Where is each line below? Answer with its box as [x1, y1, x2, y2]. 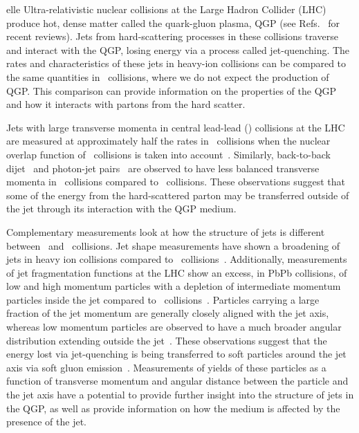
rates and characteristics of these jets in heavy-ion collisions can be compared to [6, 56, 347, 71]
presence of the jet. [6, 414, 86, 429]
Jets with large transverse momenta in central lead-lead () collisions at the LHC [6, 120, 345, 134]
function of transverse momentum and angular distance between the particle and [6, 374, 349, 388]
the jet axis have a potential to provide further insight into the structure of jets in [6, 387, 354, 402]
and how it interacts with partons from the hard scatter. [6, 97, 246, 111]
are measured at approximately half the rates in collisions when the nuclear [6, 133, 331, 148]
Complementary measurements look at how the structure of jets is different [6, 224, 325, 239]
